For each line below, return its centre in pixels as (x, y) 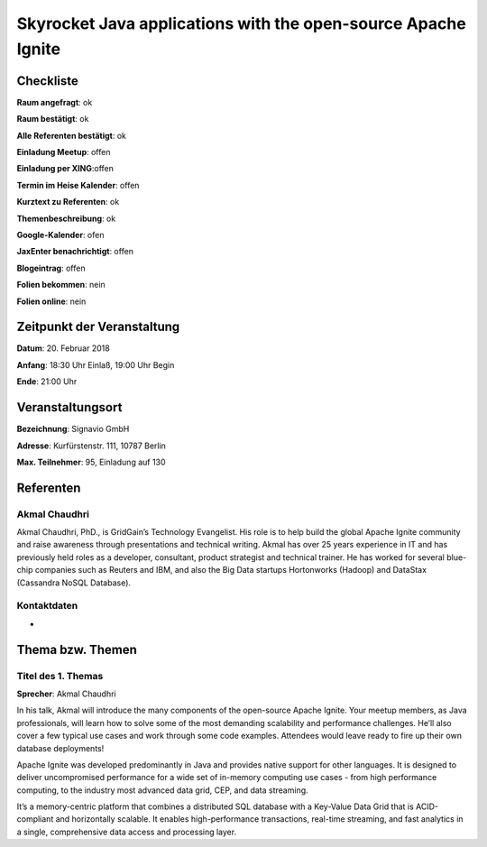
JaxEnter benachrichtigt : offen (75, 252)
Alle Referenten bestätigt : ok (71, 135)
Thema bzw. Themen (77, 649)
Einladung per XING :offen (65, 169)
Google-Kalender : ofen (60, 235)
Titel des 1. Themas (60, 676)
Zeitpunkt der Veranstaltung (98, 327)
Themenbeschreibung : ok (66, 218)
